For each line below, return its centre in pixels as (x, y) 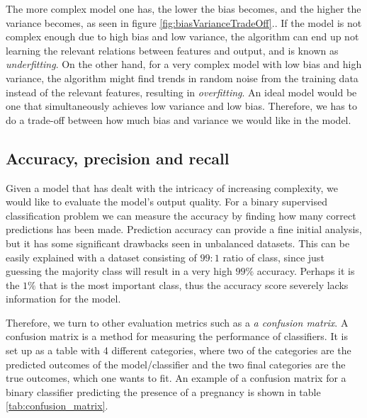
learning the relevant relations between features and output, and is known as (172, 50)
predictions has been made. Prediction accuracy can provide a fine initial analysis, (184, 229)
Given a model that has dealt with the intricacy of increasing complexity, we (172, 187)
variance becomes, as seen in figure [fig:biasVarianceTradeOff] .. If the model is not (184, 22)
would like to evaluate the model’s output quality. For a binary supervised (167, 202)
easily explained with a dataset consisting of (101, 257)
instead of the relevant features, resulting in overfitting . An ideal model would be (181, 92)
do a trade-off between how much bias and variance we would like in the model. (179, 119)
